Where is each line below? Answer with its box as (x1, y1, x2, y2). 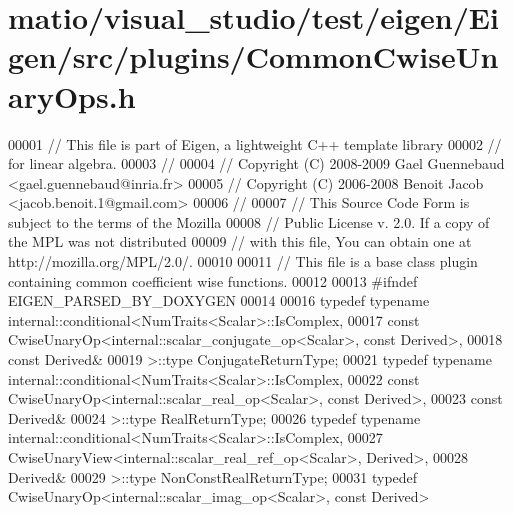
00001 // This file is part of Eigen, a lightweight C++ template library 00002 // (8, 133, 502, 154)
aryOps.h (8, 75, 136, 116)
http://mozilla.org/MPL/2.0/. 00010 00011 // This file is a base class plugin (8, 251, 478, 272)
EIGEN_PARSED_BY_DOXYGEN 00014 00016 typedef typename (8, 290, 430, 311)
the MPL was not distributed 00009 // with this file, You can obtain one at (8, 231, 472, 252)
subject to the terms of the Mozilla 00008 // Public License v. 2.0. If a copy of (8, 211, 490, 232)
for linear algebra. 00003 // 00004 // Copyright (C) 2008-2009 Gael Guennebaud (8, 153, 505, 174)
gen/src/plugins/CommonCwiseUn (8, 36, 499, 77)
